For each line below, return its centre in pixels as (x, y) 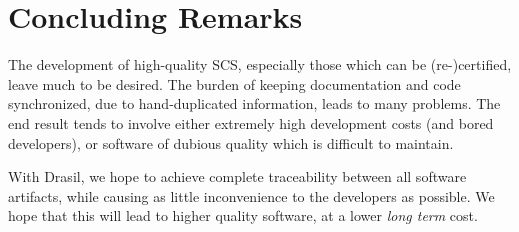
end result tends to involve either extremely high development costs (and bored (251, 122)
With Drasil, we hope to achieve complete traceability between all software (237, 176)
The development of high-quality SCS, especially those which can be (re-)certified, (260, 64)
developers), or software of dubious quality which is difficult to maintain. (231, 142)
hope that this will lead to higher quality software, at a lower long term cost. (243, 215)
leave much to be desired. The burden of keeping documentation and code (234, 83)
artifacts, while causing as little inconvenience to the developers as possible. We (251, 195)
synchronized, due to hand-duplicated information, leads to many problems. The (254, 103)
